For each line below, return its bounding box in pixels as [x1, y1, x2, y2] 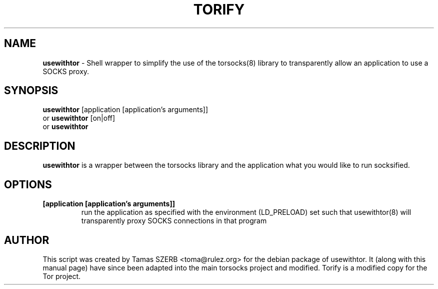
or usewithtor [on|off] [42, 114, 115, 123]
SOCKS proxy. [42, 67, 89, 76]
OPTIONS [4, 178, 52, 191]
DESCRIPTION [4, 139, 75, 152]
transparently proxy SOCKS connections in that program [81, 216, 267, 225]
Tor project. [42, 271, 81, 280]
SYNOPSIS [4, 84, 58, 97]
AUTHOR [4, 233, 49, 246]
